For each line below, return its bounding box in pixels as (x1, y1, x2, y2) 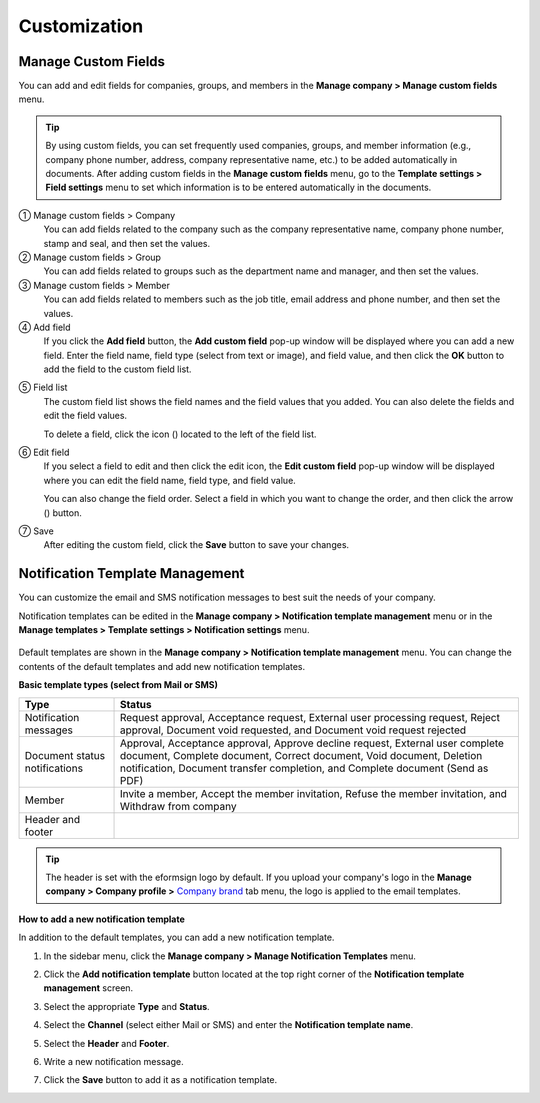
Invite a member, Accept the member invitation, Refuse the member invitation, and (119, 786, 507, 800)
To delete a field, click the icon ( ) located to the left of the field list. (43, 428, 317, 440)
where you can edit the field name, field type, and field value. (43, 474, 297, 486)
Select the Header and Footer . (43, 1037, 170, 1049)
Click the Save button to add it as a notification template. (43, 1074, 278, 1086)
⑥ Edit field (18, 446, 70, 459)
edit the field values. (43, 410, 128, 422)
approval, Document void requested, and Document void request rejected (119, 723, 467, 737)
